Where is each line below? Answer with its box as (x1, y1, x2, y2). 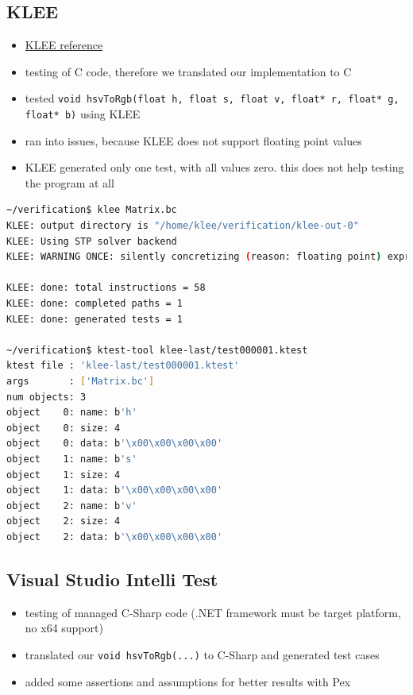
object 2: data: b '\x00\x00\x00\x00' (6, 531, 223, 542)
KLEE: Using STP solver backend (6, 235, 177, 247)
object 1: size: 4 (6, 469, 121, 481)
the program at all (25, 174, 114, 191)
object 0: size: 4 (6, 422, 121, 434)
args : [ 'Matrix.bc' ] (6, 376, 155, 388)
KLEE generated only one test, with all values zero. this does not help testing (25, 159, 404, 176)
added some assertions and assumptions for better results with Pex (25, 673, 351, 689)
